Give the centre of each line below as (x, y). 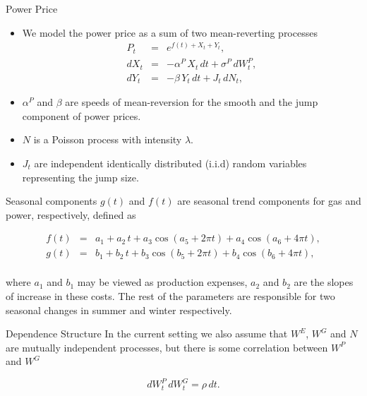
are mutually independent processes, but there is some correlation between (167, 347)
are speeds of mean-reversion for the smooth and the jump (192, 102)
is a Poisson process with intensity (108, 139)
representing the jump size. (80, 177)
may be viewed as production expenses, (162, 282)
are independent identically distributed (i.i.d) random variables (170, 163)
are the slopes (324, 282)
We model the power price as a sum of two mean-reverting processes (170, 32)
